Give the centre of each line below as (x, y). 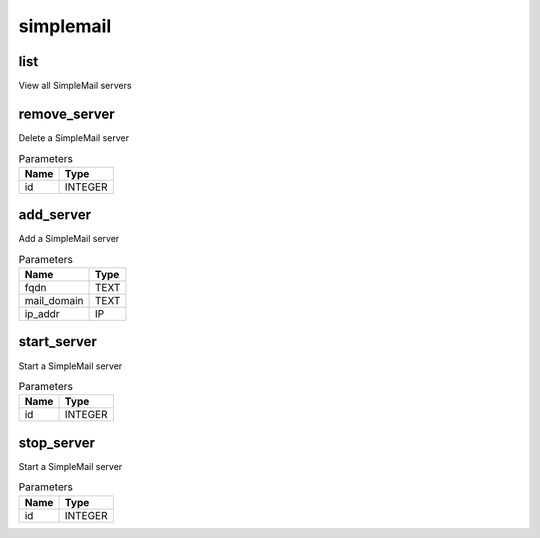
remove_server (66, 113)
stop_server (56, 442)
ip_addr (42, 314)
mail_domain (54, 301)
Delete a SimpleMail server (74, 137)
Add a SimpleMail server (69, 239)
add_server (55, 215)
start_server (57, 341)
